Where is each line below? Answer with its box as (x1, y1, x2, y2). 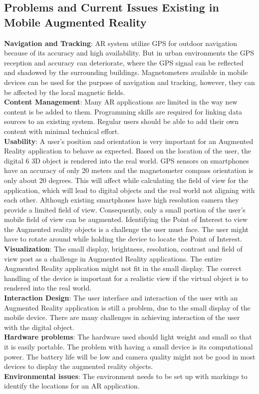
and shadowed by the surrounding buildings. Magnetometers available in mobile (4, 67, 248, 77)
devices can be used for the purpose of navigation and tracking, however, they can (4, 76, 255, 87)
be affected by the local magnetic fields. (4, 86, 125, 97)
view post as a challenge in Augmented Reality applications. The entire (4, 253, 222, 263)
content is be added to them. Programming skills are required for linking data (4, 106, 243, 116)
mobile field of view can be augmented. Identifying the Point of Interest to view (4, 214, 248, 224)
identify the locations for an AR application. (4, 380, 140, 391)
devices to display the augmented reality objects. (4, 361, 153, 371)
